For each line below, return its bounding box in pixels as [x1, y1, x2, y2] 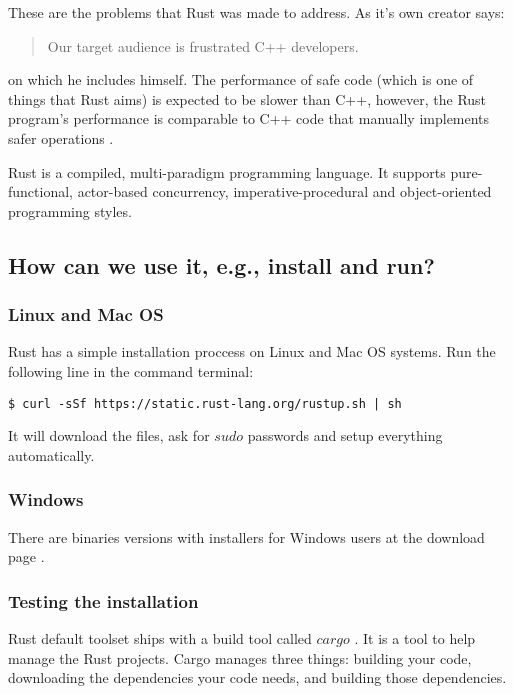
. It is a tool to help [354, 628, 476, 648]
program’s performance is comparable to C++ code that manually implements [8, 108, 490, 129]
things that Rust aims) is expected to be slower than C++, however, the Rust [8, 88, 487, 109]
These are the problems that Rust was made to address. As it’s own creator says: [8, 2, 505, 22]
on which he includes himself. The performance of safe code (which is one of [8, 69, 474, 90]
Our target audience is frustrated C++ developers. [47, 35, 359, 56]
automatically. [8, 444, 95, 465]
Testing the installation [8, 588, 199, 613]
